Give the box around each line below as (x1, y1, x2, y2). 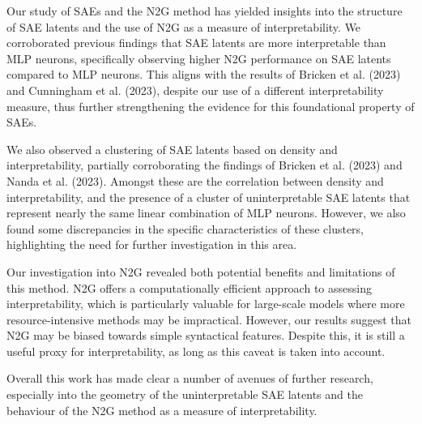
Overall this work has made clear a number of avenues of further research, (6, 370, 373, 387)
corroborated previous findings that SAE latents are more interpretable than (6, 34, 386, 51)
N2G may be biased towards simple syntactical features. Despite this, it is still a (6, 327, 405, 344)
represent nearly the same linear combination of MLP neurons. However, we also (6, 204, 406, 221)
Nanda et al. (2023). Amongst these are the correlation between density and (6, 172, 384, 189)
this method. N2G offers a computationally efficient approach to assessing (6, 279, 372, 296)
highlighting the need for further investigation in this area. (6, 236, 297, 253)
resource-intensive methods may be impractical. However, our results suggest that (6, 311, 412, 328)
